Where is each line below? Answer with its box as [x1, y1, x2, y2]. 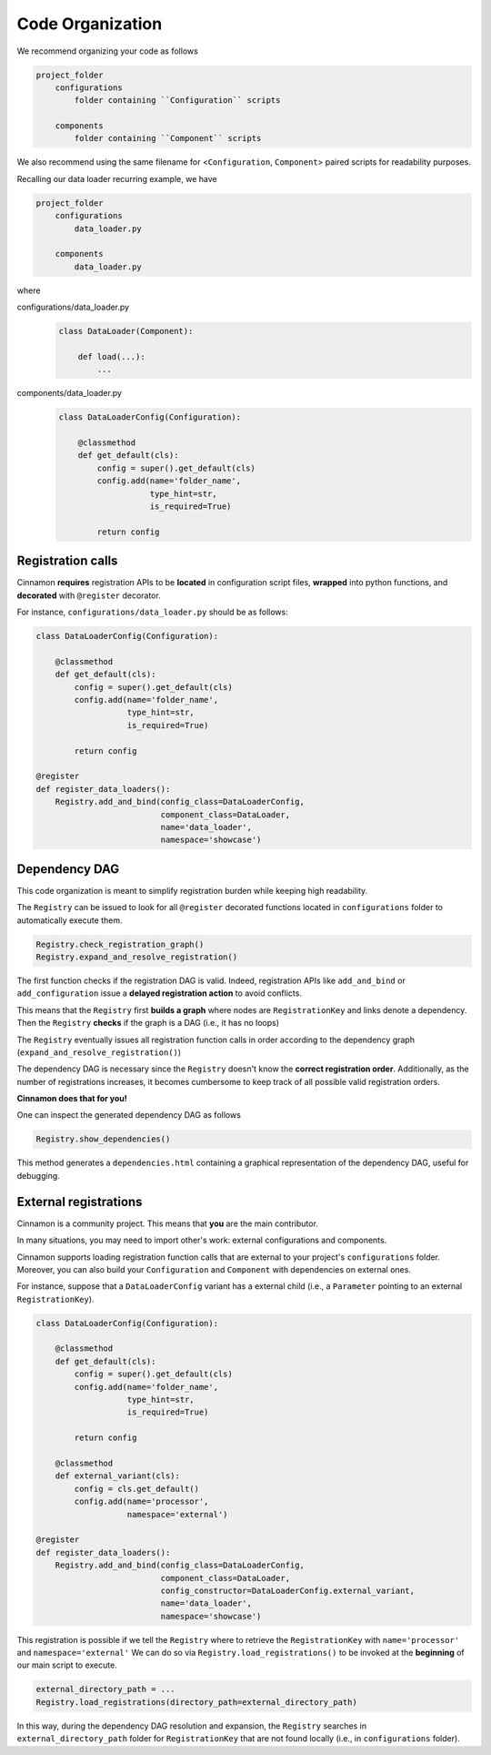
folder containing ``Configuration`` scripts [74, 96, 281, 106]
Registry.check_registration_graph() [35, 938, 205, 949]
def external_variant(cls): [55, 1471, 181, 1481]
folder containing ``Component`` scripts [74, 133, 262, 144]
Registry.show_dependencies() [35, 1134, 171, 1144]
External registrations [16, 1193, 143, 1210]
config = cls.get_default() [74, 1484, 200, 1494]
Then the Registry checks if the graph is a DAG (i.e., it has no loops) [16, 1018, 280, 1029]
